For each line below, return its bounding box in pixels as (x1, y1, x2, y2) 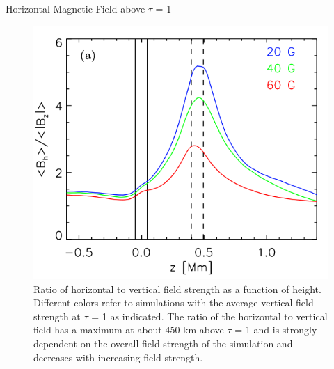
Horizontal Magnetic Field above (6, 1, 145, 15)
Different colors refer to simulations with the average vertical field (33, 295, 314, 310)
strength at (33, 308, 81, 323)
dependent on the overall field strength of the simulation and (33, 336, 293, 351)
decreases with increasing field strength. (33, 350, 203, 364)
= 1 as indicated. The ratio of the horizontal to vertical (91, 308, 328, 323)
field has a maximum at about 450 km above (33, 322, 224, 337)
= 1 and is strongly (234, 322, 317, 337)
